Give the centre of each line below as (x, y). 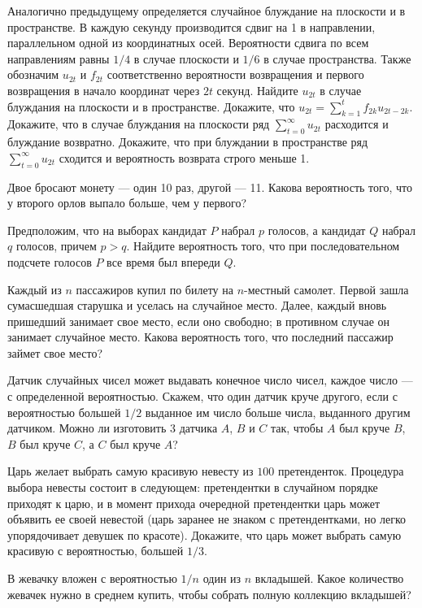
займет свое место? (55, 352)
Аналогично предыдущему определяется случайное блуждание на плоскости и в (207, 11)
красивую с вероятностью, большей (96, 551)
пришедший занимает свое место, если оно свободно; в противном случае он (199, 321)
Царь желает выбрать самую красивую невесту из (131, 471)
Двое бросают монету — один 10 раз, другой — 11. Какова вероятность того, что (210, 187)
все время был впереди (163, 261)
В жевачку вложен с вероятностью (92, 578)
